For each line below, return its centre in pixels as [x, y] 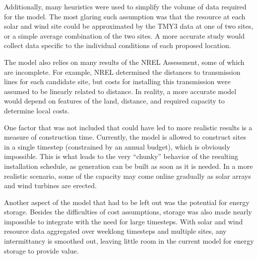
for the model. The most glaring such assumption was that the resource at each [125, 16]
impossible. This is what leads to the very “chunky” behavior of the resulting [121, 156]
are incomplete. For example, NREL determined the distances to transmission [122, 72]
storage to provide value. [41, 250]
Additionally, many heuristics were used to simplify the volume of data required [125, 6]
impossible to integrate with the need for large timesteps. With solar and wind [124, 221]
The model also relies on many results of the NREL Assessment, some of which [124, 62]
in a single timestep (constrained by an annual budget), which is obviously [117, 146]
